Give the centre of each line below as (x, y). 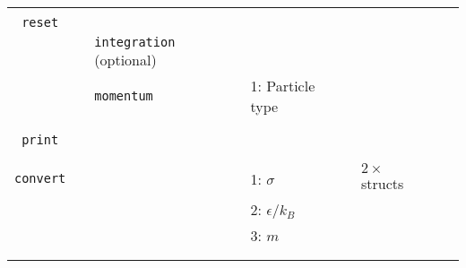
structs (382, 183)
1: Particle (283, 86)
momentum (124, 96)
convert (40, 178)
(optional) (125, 60)
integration (135, 42)
